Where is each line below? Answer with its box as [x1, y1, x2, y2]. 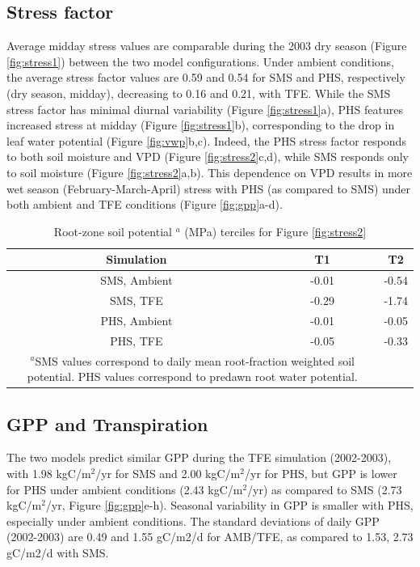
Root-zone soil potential [53, 222, 172, 239]
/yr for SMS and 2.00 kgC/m [95, 465, 241, 482]
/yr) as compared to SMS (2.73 [247, 480, 402, 497]
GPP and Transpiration [6, 411, 208, 436]
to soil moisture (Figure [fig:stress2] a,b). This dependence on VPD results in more [6, 163, 413, 180]
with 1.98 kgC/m [6, 465, 91, 482]
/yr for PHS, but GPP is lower [244, 465, 397, 482]
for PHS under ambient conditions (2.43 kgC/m [6, 480, 243, 497]
